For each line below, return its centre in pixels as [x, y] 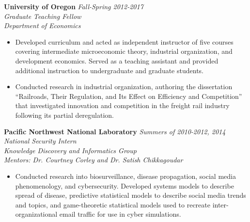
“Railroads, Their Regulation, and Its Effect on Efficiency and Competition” [129, 96]
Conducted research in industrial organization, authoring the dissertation [124, 87]
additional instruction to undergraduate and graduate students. [109, 70]
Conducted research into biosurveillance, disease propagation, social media [125, 176]
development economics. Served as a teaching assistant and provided [117, 60]
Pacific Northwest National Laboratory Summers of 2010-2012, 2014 [115, 131]
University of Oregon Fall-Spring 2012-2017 [74, 6]
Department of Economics [42, 25]
